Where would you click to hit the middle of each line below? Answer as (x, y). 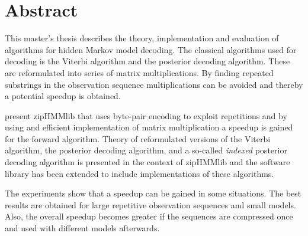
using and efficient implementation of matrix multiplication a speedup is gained (149, 127)
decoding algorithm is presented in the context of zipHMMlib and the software (147, 162)
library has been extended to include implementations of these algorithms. (139, 173)
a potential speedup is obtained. (63, 96)
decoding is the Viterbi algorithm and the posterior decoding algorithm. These (147, 61)
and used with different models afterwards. (82, 228)
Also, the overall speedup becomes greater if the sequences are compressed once (149, 216)
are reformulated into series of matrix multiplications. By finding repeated (139, 72)
